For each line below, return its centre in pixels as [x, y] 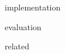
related [17, 46]
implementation [33, 7]
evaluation [23, 26]
